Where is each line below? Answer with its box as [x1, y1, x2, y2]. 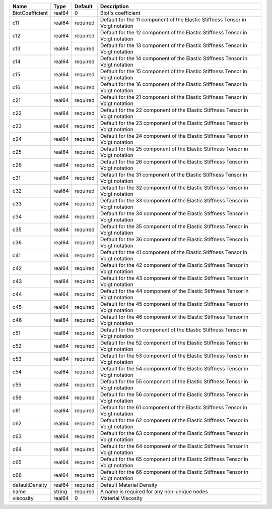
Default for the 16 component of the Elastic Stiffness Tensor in [100, 81, 248, 88]
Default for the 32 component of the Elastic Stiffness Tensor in [100, 184, 249, 191]
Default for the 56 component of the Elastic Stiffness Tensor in [100, 391, 249, 398]
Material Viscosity [100, 495, 143, 501]
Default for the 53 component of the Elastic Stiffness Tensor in [100, 352, 249, 359]
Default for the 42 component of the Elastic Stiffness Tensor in [100, 262, 249, 268]
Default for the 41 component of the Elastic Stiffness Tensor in [100, 249, 248, 256]
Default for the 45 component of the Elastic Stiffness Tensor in [100, 301, 249, 307]
